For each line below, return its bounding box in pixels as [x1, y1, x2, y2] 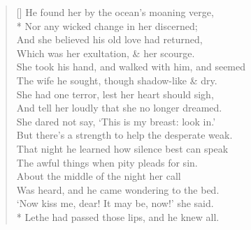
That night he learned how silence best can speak [16, 141, 229, 155]
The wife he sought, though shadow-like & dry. [16, 72, 217, 87]
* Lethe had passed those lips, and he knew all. [16, 209, 220, 224]
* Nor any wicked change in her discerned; [16, 18, 198, 33]
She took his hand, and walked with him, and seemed [16, 59, 246, 74]
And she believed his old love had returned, [16, 32, 203, 47]
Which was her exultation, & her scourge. [16, 45, 195, 60]
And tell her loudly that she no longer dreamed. [16, 100, 222, 115]
